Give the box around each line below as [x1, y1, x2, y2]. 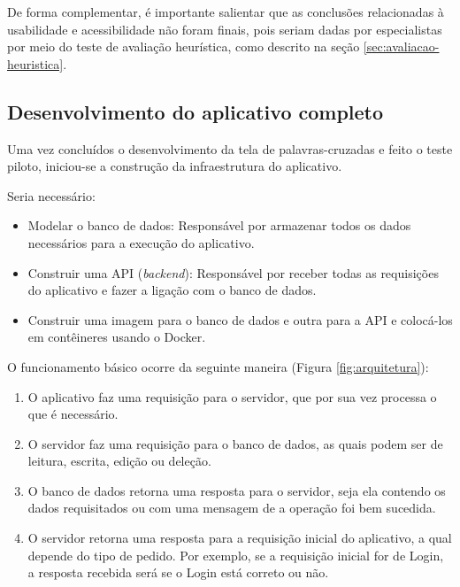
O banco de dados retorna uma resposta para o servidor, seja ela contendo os [27, 481, 446, 499]
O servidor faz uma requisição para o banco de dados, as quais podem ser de [27, 434, 443, 452]
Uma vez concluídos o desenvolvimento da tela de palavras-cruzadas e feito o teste [7, 139, 453, 158]
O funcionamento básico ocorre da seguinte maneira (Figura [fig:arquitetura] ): [7, 357, 429, 375]
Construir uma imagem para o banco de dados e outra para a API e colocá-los [27, 310, 453, 328]
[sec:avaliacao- [363, 37, 440, 56]
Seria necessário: [7, 186, 96, 205]
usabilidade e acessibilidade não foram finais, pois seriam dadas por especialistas [7, 19, 442, 38]
